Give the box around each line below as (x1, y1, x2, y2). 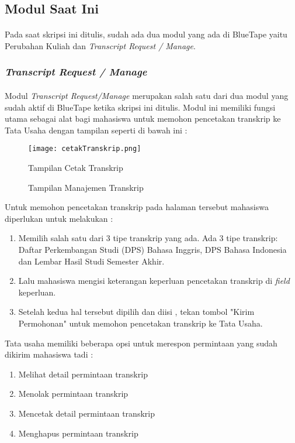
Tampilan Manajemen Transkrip (28, 181, 144, 193)
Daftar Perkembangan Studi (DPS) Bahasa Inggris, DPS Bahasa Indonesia (18, 243, 287, 255)
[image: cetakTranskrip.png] (28, 145, 141, 153)
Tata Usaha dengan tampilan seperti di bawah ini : (5, 123, 188, 136)
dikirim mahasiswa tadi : (5, 348, 93, 360)
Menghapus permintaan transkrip (18, 427, 138, 439)
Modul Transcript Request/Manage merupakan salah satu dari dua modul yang (5, 90, 289, 101)
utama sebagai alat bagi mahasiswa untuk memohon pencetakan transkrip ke (5, 112, 281, 125)
